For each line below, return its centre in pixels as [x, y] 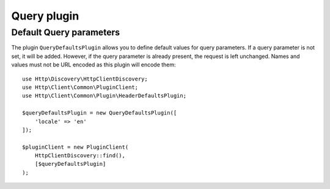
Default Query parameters [66, 32]
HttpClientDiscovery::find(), [80, 156]
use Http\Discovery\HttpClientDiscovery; [85, 79]
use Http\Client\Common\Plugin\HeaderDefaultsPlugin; [104, 96]
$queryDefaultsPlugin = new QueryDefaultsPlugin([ [100, 113]
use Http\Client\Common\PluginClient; [80, 87]
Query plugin [45, 16]
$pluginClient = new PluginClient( [75, 147]
